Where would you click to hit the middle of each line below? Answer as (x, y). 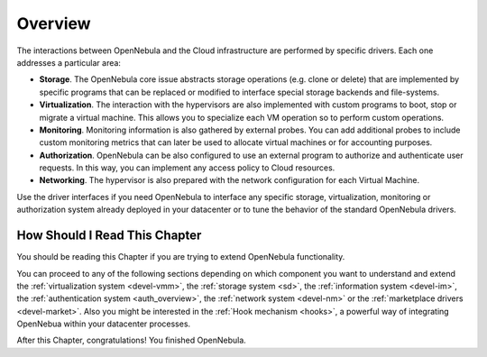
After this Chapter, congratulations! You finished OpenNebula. (132, 340)
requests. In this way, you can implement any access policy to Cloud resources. (187, 168)
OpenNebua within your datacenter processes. (104, 324)
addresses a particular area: (69, 62)
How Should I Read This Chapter (109, 236)
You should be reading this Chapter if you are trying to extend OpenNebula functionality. (181, 257)
